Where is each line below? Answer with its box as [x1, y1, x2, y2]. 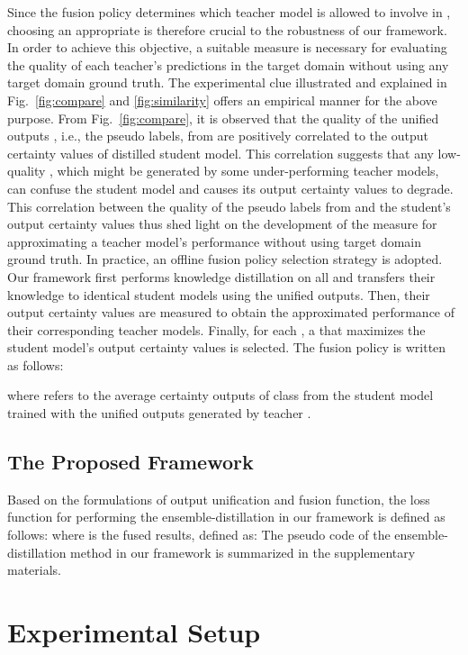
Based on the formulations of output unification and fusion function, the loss [7, 489, 430, 508]
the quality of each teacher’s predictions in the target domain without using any [7, 55, 449, 74]
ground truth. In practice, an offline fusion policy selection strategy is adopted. [7, 250, 443, 268]
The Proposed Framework [7, 448, 254, 476]
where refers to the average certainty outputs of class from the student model [7, 386, 434, 405]
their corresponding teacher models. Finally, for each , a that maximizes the [7, 320, 426, 339]
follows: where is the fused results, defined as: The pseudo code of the [7, 525, 391, 544]
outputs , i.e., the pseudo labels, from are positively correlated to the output [7, 126, 428, 145]
